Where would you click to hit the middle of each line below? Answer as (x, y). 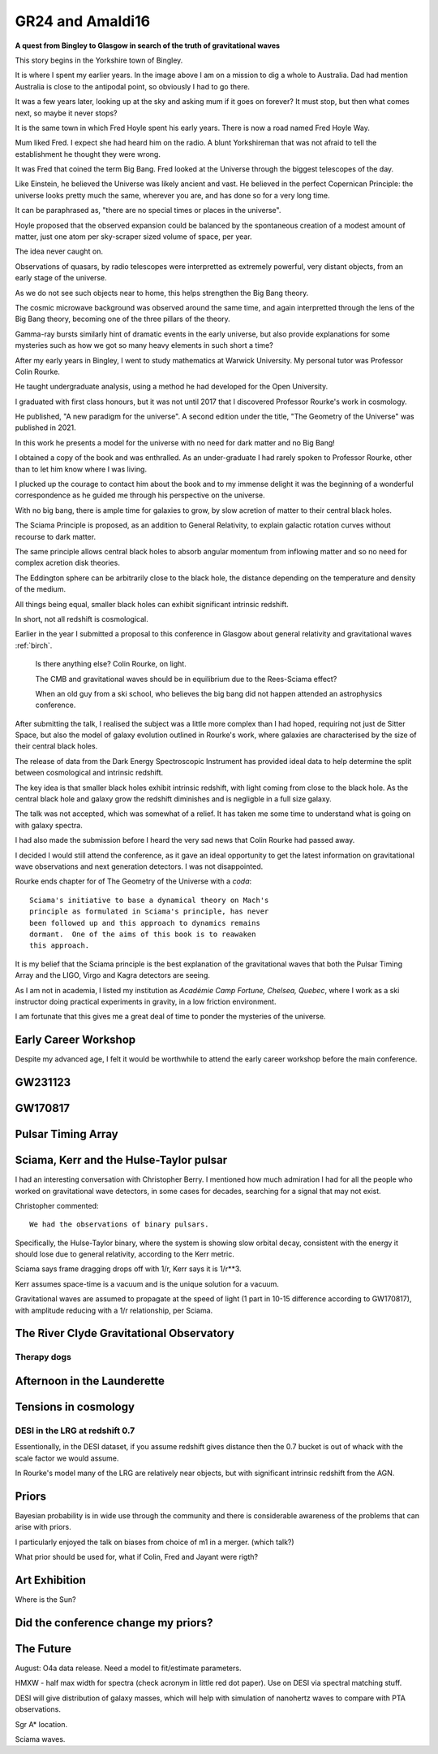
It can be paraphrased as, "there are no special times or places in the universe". (148, 211)
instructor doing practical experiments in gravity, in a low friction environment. (146, 1001)
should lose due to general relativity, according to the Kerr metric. (125, 1254)
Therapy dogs (43, 1357)
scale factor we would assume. (67, 1458)
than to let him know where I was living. (81, 469)
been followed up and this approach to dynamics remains (145, 923)
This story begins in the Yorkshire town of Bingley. (99, 60)
